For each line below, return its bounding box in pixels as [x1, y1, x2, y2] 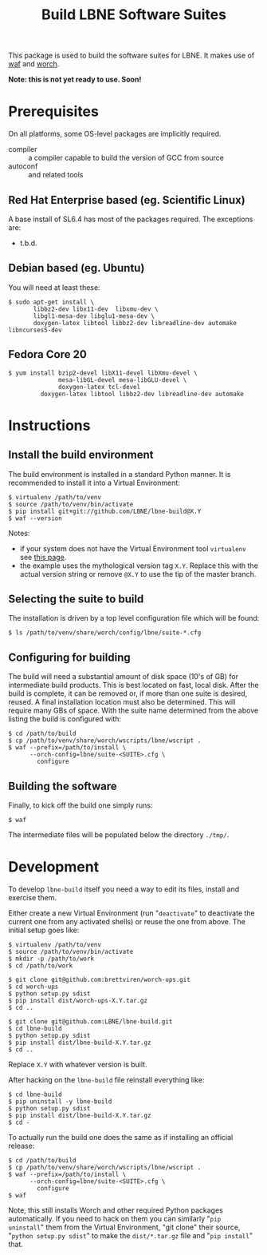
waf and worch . [8, 59, 60, 69]
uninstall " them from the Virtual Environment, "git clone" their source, [8, 1222, 241, 1232]
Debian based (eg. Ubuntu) [8, 261, 145, 275]
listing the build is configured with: [8, 714, 122, 724]
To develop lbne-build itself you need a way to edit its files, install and [8, 884, 240, 894]
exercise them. [8, 892, 57, 902]
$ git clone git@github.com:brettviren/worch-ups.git [8, 975, 191, 983]
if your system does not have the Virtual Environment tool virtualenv [19, 543, 246, 553]
